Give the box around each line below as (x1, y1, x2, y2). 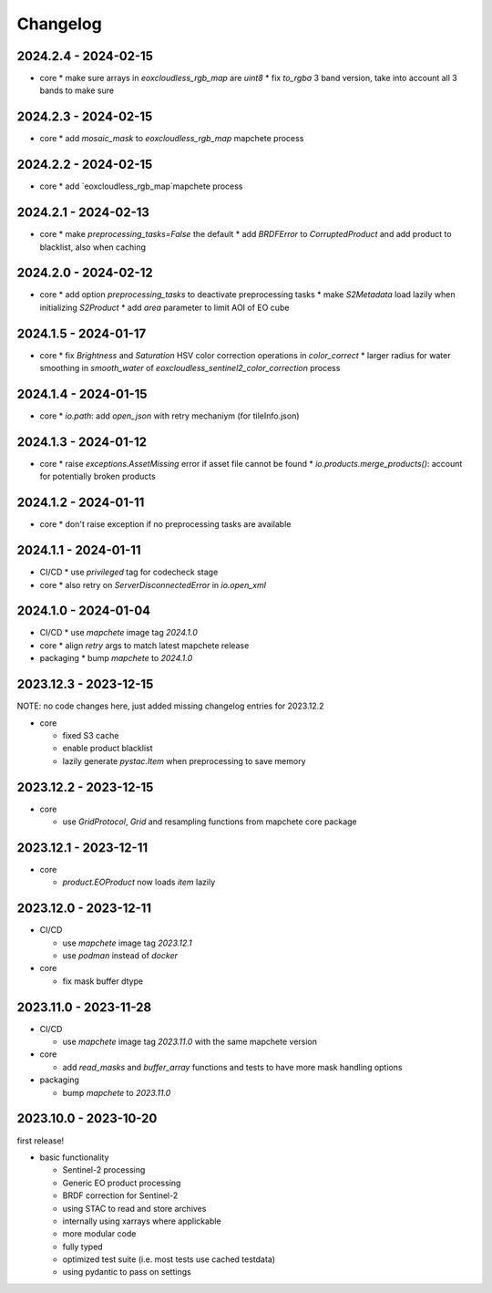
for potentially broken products (39, 471, 157, 482)
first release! (16, 1135, 65, 1146)
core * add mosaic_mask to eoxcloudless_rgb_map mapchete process (39, 133, 304, 144)
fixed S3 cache (62, 729, 119, 740)
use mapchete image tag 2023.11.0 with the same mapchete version (62, 1036, 318, 1048)
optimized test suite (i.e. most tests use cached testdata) (62, 1254, 276, 1265)
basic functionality (39, 1152, 109, 1163)
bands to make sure (39, 85, 114, 96)
